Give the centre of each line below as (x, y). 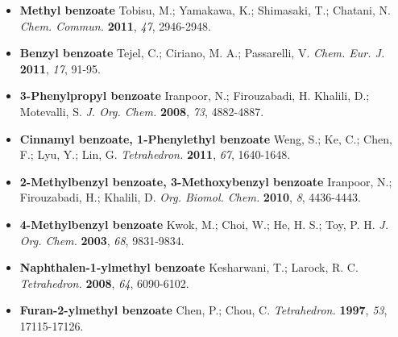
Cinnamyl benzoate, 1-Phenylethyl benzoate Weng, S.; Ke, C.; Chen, (206, 138)
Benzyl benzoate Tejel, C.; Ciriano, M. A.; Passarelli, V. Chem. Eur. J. (202, 53)
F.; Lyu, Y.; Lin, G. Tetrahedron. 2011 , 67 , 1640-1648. (155, 154)
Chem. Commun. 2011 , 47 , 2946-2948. (115, 25)
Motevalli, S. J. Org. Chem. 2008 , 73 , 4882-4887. (142, 111)
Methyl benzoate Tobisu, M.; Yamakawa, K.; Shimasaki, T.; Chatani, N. (205, 10)
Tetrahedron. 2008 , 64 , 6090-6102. (104, 283)
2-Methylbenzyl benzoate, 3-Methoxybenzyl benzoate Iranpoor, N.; (206, 181)
